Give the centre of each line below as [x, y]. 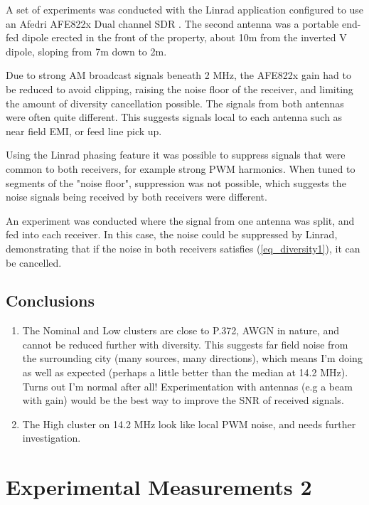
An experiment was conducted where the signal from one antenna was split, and [180, 220]
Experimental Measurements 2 [159, 487]
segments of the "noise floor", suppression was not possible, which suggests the [176, 182]
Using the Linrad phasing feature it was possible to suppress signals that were [176, 155]
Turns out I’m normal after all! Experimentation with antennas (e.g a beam [187, 386]
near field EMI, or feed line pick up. [84, 131]
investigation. [52, 438]
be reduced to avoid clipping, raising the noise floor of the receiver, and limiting [180, 89]
